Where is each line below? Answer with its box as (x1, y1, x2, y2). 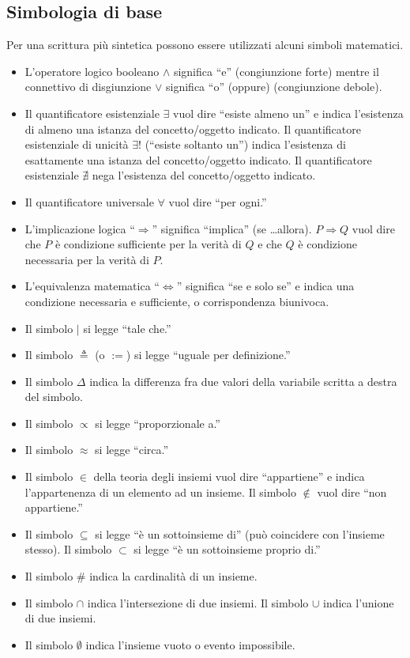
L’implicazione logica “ (24, 220, 135, 236)
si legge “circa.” (95, 441, 169, 458)
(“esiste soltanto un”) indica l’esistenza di (145, 136, 346, 153)
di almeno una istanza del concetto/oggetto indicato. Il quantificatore (24, 120, 361, 137)
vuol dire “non (317, 483, 387, 500)
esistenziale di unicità (24, 136, 129, 153)
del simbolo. (24, 388, 83, 405)
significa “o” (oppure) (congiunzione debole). (166, 78, 382, 95)
